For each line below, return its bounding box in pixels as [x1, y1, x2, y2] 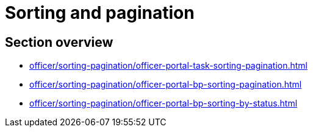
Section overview [5, 34, 113, 50]
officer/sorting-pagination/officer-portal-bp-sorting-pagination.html [29, 79, 302, 90]
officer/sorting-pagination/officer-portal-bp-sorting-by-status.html [29, 98, 298, 109]
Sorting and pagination [5, 2, 195, 23]
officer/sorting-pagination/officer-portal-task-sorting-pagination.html [29, 60, 308, 71]
